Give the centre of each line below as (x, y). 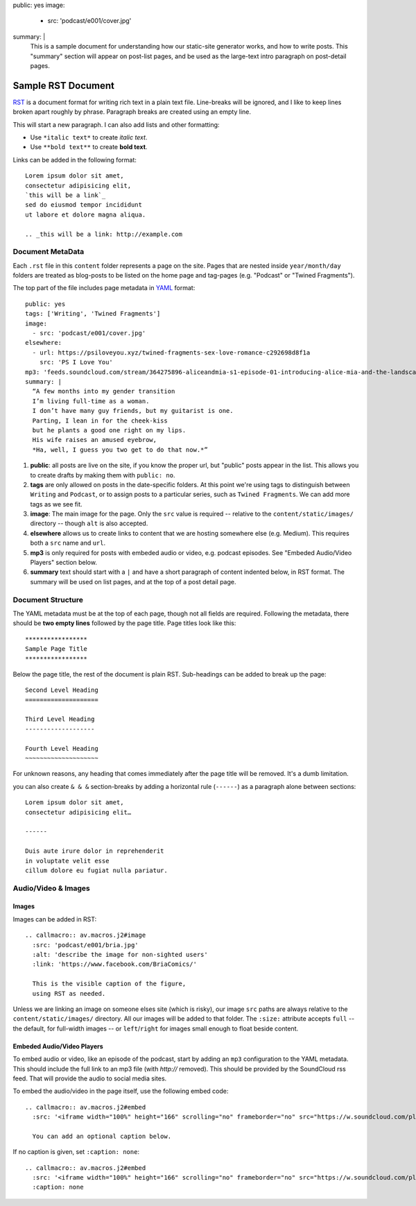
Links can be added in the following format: (75, 160)
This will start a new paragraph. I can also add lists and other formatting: (116, 124)
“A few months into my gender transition (104, 391)
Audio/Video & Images (51, 888)
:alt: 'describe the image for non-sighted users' (120, 955)
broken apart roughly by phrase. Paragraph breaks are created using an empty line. (132, 112)
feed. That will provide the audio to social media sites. (90, 1078)
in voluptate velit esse (67, 861)
